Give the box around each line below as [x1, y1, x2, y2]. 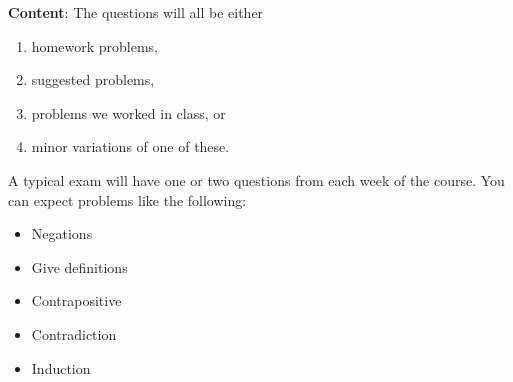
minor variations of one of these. [31, 136, 230, 157]
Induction [31, 357, 91, 378]
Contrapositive [31, 290, 122, 311]
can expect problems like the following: [8, 189, 247, 210]
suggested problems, [31, 69, 155, 90]
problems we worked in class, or [31, 102, 226, 123]
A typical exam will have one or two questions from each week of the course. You [8, 169, 505, 190]
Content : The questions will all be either [8, 2, 264, 22]
